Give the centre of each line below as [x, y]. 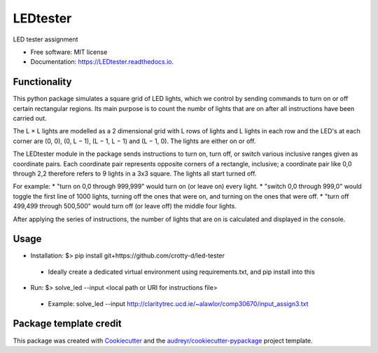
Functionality [42, 82]
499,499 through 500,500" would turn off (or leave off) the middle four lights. [125, 206]
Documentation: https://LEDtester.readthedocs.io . [102, 62]
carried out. [30, 119]
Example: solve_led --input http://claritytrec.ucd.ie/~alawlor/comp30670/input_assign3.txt [178, 304]
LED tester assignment [45, 39]
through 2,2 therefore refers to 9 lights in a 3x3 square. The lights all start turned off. [135, 173]
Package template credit [67, 324]
